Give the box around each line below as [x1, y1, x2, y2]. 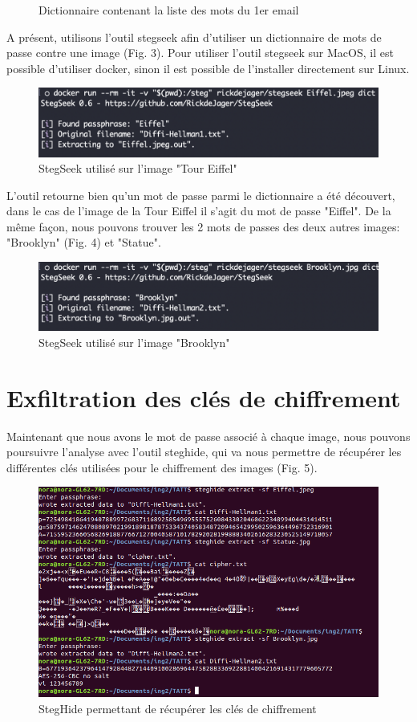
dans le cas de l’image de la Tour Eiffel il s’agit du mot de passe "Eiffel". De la [6, 202, 391, 219]
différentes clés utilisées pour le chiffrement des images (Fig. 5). [6, 459, 318, 475]
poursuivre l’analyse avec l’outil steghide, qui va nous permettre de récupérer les [6, 443, 402, 460]
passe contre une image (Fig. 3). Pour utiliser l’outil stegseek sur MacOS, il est [6, 44, 394, 61]
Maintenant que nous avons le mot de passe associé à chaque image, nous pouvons [6, 427, 411, 444]
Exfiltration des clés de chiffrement [6, 381, 401, 414]
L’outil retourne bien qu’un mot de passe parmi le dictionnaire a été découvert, [6, 186, 395, 203]
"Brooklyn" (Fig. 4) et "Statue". [6, 234, 161, 251]
